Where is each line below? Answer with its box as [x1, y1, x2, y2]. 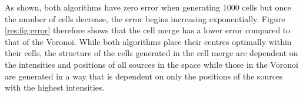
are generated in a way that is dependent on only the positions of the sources [5, 70, 283, 82]
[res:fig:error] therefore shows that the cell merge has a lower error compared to [5, 24, 291, 36]
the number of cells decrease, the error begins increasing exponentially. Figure [5, 12, 285, 25]
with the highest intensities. [5, 81, 105, 93]
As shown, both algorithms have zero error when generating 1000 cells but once [5, 1, 291, 13]
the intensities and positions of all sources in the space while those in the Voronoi [5, 58, 298, 70]
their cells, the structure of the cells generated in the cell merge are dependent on [5, 47, 298, 59]
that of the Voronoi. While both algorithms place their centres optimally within [5, 35, 292, 47]
